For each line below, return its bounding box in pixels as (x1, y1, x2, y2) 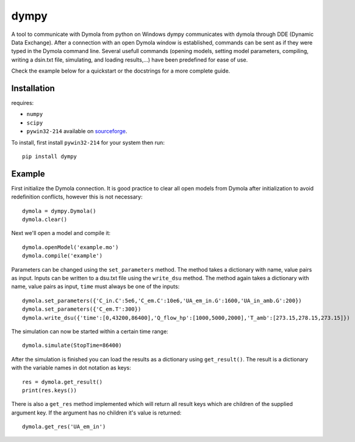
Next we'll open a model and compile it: (11, 230, 111, 237)
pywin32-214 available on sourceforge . (26, 128, 127, 135)
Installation (11, 83, 55, 93)
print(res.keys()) (22, 386, 77, 394)
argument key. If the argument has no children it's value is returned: (11, 409, 182, 416)
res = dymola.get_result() (22, 379, 103, 385)
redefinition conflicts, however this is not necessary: (11, 193, 143, 201)
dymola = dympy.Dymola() (22, 208, 96, 214)
